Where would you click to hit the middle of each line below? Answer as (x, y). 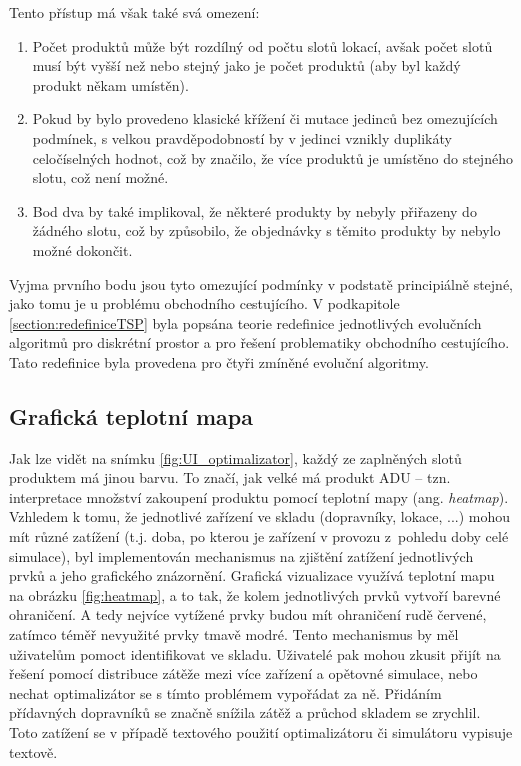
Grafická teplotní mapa (131, 415)
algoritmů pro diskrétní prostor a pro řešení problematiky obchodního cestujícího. (259, 342)
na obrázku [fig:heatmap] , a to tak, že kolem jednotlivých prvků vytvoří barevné (255, 594)
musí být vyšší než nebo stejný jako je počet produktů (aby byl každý (246, 65)
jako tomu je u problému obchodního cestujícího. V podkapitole (204, 303)
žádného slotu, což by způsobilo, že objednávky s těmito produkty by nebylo (266, 230)
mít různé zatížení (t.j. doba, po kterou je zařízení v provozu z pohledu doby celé (259, 536)
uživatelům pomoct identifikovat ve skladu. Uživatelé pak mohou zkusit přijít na (255, 653)
